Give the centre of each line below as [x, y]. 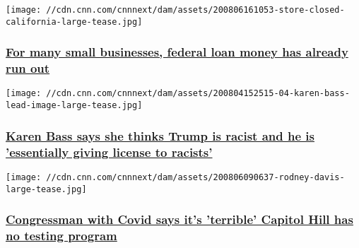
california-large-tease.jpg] [74, 22]
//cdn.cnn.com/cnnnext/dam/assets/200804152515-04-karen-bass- [198, 94]
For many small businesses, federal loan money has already [177, 52]
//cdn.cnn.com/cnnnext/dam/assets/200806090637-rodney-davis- [195, 177]
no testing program [61, 236]
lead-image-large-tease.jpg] [74, 106]
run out [28, 68]
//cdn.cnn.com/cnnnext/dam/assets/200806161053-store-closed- [195, 10]
